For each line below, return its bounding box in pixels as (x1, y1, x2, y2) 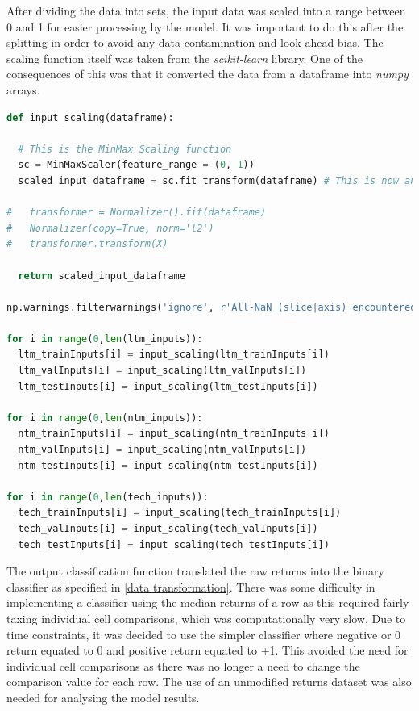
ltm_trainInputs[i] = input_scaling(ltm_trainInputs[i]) (18, 349, 330, 361)
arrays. (6, 81, 40, 98)
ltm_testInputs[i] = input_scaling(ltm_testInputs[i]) (18, 380, 318, 392)
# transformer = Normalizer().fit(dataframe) (6, 207, 267, 219)
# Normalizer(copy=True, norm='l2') (6, 222, 214, 234)
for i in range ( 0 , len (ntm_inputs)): (6, 412, 203, 424)
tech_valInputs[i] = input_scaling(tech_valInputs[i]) (18, 523, 318, 534)
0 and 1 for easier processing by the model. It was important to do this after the (6, 18, 404, 35)
